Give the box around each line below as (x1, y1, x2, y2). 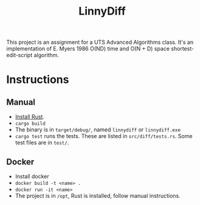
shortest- (171, 45, 195, 52)
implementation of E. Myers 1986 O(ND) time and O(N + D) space (6, 45, 170, 52)
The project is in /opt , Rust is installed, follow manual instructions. (15, 192, 181, 199)
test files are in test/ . (15, 139, 69, 147)
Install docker (15, 173, 50, 180)
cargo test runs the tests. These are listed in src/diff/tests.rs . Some (15, 133, 193, 140)
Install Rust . (15, 113, 44, 120)
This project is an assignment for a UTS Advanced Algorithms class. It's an (6, 38, 193, 46)
